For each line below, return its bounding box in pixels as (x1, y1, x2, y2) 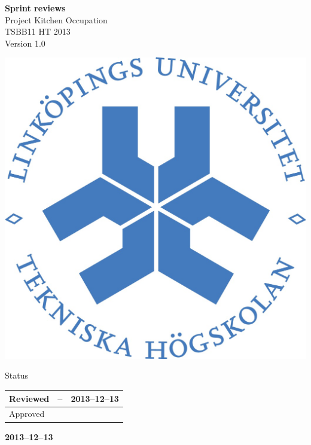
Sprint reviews (5, 2, 66, 14)
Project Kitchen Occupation (5, 13, 108, 26)
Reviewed (9, 392, 50, 404)
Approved (9, 407, 45, 420)
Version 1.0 (5, 36, 45, 49)
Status (5, 369, 28, 382)
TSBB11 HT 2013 (5, 25, 71, 38)
